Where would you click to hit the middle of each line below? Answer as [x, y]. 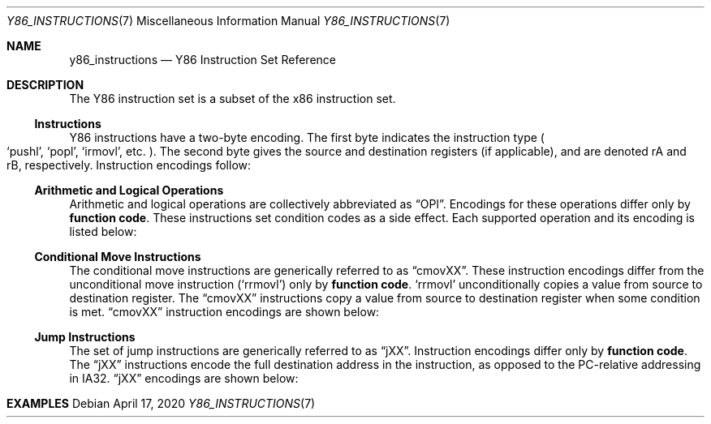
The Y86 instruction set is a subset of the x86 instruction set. [233, 99]
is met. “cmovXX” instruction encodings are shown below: [224, 312]
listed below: [103, 231]
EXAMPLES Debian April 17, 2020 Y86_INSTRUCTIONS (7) [161, 403]
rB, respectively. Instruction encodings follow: [129, 165]
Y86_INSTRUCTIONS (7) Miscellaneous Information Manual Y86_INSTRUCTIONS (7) [228, 21]
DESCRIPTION [45, 85]
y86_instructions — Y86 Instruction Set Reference [203, 60]
